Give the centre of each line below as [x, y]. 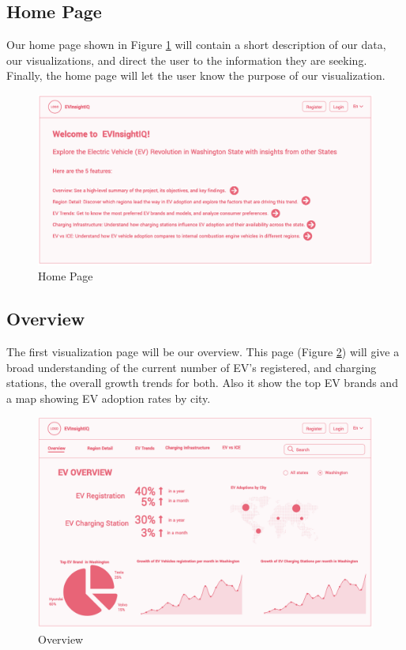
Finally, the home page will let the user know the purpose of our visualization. [196, 75]
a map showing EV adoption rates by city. [109, 398]
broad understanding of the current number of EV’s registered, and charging [192, 367]
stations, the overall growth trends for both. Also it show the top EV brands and [202, 383]
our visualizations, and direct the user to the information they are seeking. [187, 60]
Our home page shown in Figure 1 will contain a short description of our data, [196, 45]
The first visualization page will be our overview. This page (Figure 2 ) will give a [203, 352]
